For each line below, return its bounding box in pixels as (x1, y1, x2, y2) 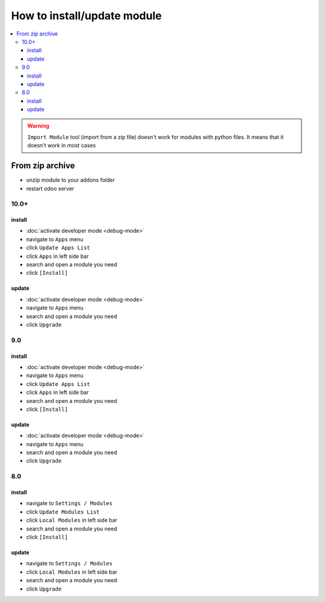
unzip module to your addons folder (26, 176, 115, 183)
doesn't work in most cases (27, 142, 96, 149)
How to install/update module (11, 9, 162, 22)
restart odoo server (26, 185, 75, 192)
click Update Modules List (26, 508, 100, 515)
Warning (27, 122, 49, 129)
